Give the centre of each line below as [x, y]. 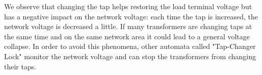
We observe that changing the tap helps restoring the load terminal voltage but [128, 6]
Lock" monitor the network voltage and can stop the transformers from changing [130, 56]
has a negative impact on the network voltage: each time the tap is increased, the [131, 16]
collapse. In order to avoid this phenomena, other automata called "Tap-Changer [130, 46]
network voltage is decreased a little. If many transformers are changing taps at [128, 26]
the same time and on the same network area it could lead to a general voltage [127, 36]
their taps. [20, 66]
